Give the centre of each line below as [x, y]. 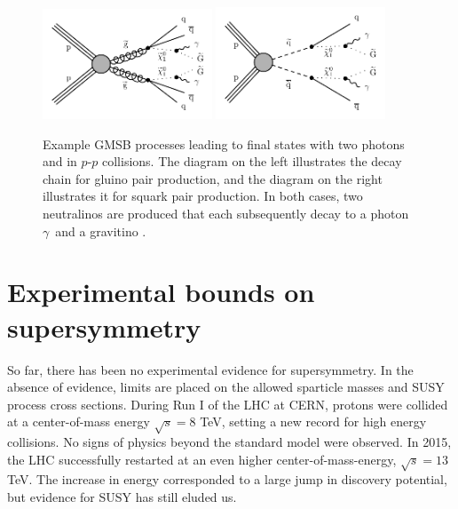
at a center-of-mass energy [79, 422]
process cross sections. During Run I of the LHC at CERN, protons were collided [228, 404]
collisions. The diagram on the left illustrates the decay [252, 161]
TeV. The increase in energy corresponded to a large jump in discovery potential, [227, 479]
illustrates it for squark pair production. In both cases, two [203, 196]
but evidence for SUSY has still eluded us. [122, 497]
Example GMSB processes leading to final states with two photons [224, 143]
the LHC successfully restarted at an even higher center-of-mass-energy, [202, 459]
